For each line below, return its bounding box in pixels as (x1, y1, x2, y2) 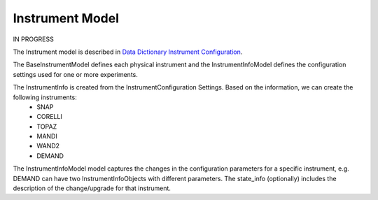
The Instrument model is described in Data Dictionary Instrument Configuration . (13, 48, 243, 56)
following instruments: (13, 93, 77, 101)
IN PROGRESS (13, 35, 54, 43)
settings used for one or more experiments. (13, 70, 138, 78)
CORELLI (36, 113, 62, 121)
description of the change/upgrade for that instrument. (13, 184, 171, 192)
